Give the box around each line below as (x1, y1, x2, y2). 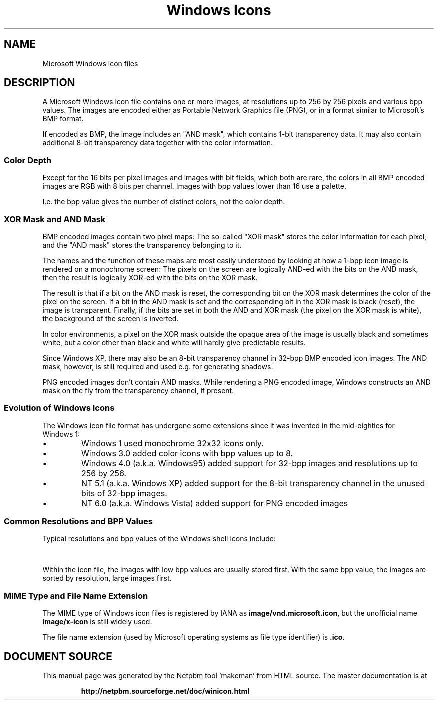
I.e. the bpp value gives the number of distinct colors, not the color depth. (42, 197, 285, 206)
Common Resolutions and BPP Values (4, 516, 153, 527)
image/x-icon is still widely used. (42, 617, 152, 626)
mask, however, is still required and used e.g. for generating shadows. (42, 362, 273, 371)
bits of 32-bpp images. (81, 488, 167, 498)
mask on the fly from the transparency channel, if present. (42, 386, 234, 395)
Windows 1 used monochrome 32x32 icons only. (81, 438, 264, 448)
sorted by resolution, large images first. (42, 574, 172, 583)
